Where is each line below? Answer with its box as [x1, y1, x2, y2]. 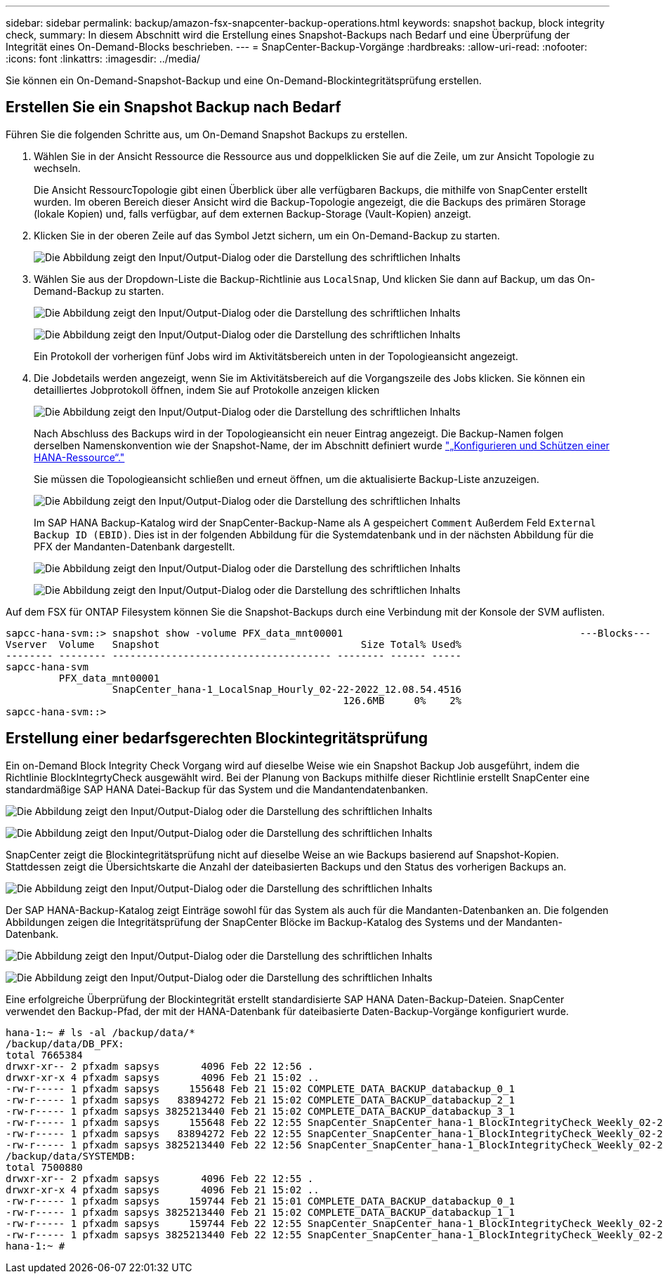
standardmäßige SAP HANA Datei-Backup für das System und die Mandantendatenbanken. [6, 783, 428, 795]
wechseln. [34, 161, 81, 174]
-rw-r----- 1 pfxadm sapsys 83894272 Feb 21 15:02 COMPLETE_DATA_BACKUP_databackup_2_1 [6, 1094, 515, 1106]
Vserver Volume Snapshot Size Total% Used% [6, 638, 462, 650]
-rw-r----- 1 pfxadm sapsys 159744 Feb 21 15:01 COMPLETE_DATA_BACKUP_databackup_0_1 [6, 1195, 515, 1207]
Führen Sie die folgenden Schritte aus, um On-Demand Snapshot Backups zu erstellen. [6, 128, 408, 140]
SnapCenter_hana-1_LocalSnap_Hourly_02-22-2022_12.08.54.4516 [112, 683, 462, 695]
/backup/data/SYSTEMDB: [6, 1150, 136, 1162]
